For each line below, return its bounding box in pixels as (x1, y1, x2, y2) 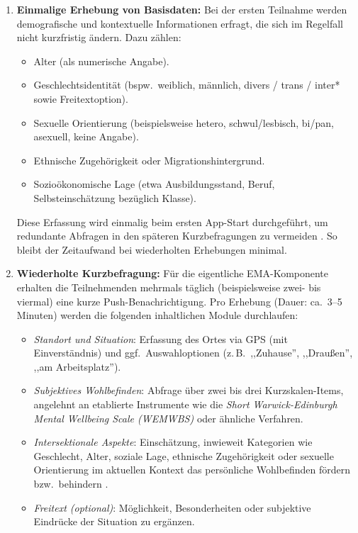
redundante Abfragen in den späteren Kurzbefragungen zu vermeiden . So (16, 228, 337, 243)
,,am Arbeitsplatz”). (33, 359, 121, 374)
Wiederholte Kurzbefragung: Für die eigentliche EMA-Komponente (16, 266, 329, 281)
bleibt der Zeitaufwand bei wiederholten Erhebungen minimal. (16, 242, 287, 257)
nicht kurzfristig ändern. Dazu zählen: (16, 30, 181, 45)
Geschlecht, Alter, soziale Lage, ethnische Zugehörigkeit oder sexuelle (33, 448, 334, 463)
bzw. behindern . (33, 476, 108, 491)
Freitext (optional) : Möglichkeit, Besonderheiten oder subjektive (33, 500, 311, 515)
